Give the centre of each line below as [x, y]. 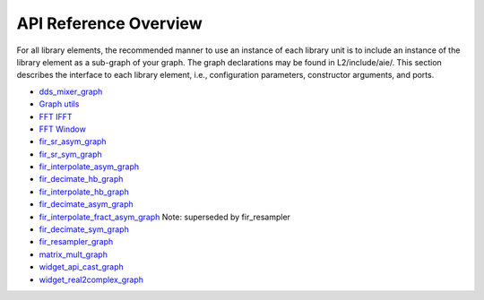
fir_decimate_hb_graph [81, 179]
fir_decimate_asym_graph [86, 204]
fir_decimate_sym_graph [84, 229]
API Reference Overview [109, 23]
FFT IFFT [56, 116]
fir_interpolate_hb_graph [84, 192]
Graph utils [59, 104]
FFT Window [63, 129]
